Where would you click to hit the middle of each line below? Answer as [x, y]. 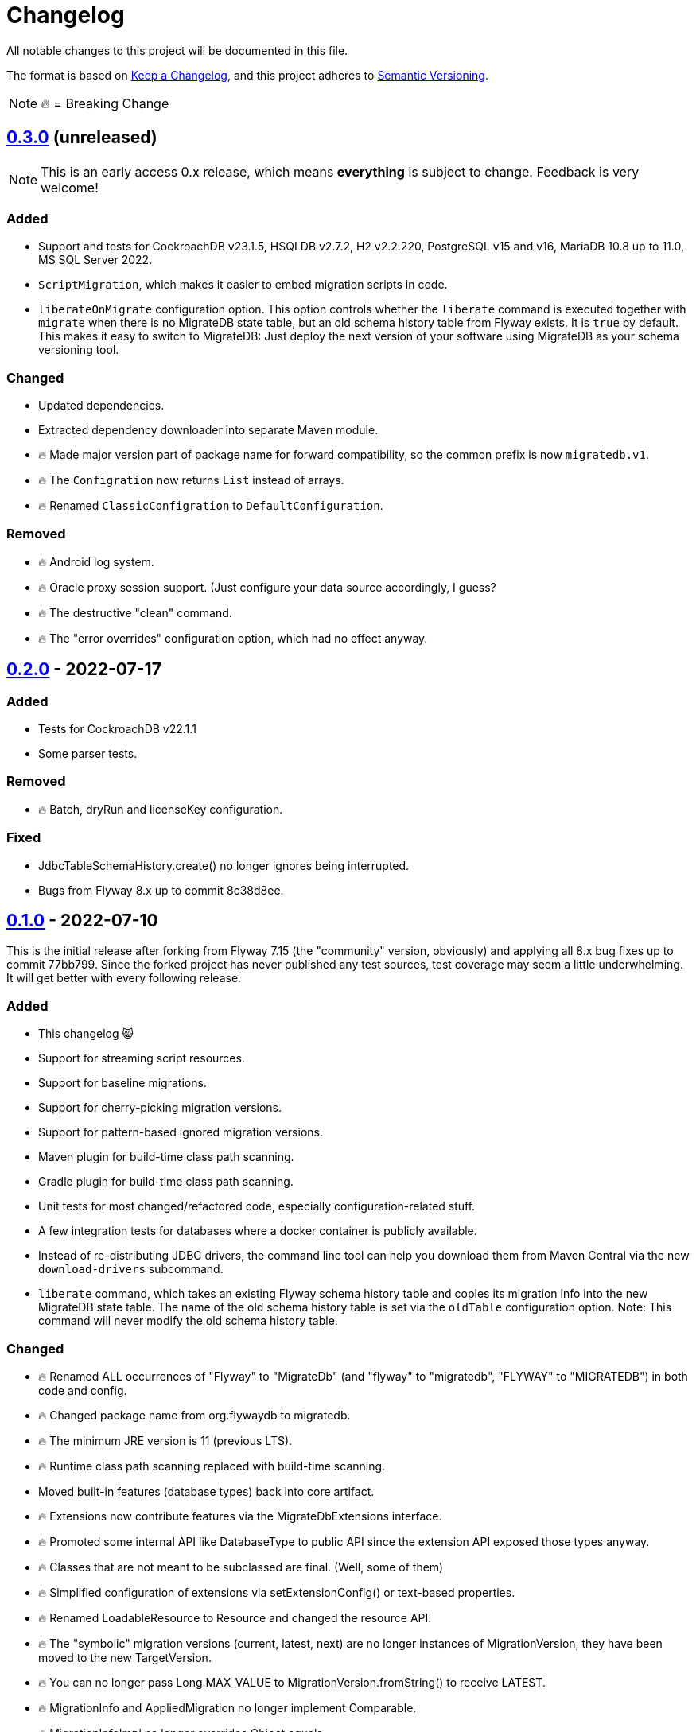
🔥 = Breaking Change [105, 103]
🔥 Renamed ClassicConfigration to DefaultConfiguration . [211, 506]
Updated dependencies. [101, 406]
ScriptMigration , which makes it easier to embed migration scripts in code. [243, 285]
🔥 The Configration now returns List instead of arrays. [191, 480]
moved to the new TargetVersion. [125, 1657]
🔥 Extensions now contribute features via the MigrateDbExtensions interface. [240, 1516]
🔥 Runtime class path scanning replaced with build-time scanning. [212, 1466]
